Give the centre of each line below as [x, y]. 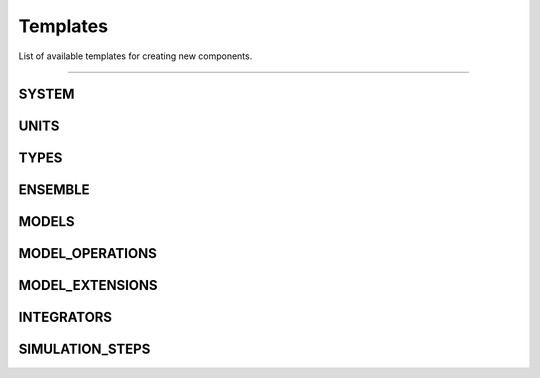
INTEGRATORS [65, 317]
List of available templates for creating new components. [135, 56]
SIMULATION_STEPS [84, 349]
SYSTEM [46, 94]
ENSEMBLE [54, 190]
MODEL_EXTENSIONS [88, 285]
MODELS [46, 221]
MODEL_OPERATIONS [87, 253]
